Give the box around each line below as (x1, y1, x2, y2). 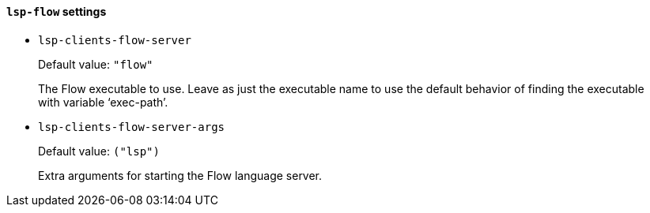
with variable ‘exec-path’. (38, 95, 168, 109)
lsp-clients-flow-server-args (38, 120, 225, 133)
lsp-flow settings (6, 5, 107, 18)
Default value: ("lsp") (38, 144, 160, 158)
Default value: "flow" (38, 57, 153, 71)
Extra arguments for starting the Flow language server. (38, 168, 323, 182)
